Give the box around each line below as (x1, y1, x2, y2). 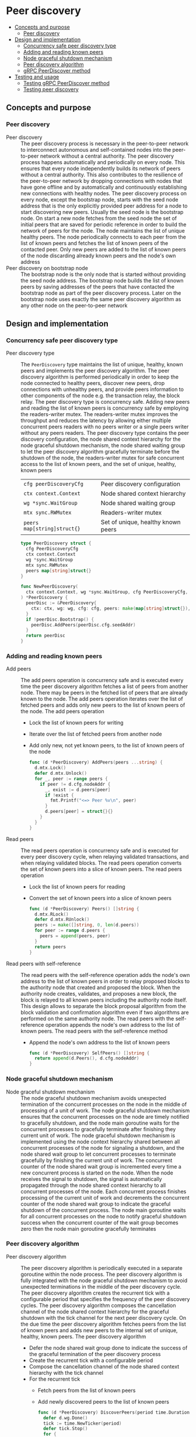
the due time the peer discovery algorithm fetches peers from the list (20, 1320, 187, 1327)
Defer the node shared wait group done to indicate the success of (29, 1344, 188, 1351)
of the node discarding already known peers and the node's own (20, 252, 176, 259)
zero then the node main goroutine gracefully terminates (20, 1225, 156, 1232)
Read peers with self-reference (6, 960, 81, 967)
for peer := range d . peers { (34, 928, 106, 934)
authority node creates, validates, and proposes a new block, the (20, 990, 177, 997)
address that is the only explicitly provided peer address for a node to (20, 202, 188, 209)
